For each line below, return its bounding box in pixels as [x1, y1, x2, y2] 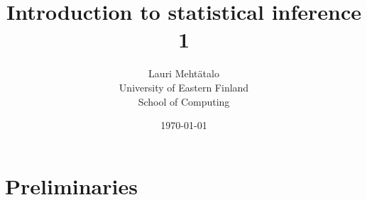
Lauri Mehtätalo [148, 66, 219, 81]
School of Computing [138, 94, 230, 109]
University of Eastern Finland [119, 79, 249, 94]
